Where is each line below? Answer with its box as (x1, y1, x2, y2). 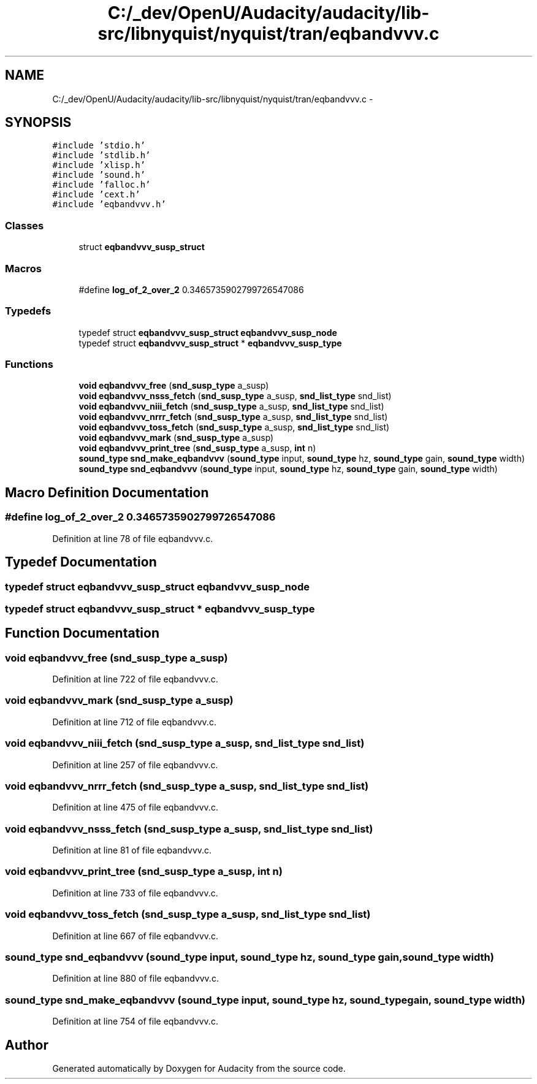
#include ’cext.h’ (52, 189, 140, 200)
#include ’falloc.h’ (52, 180, 151, 190)
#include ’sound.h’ (52, 170, 146, 180)
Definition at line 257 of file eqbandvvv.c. (52, 759, 218, 770)
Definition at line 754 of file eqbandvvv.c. (52, 1016, 218, 1027)
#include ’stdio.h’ (52, 140, 146, 151)
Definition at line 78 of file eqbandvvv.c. (52, 533, 213, 544)
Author (5, 1037, 48, 1053)
